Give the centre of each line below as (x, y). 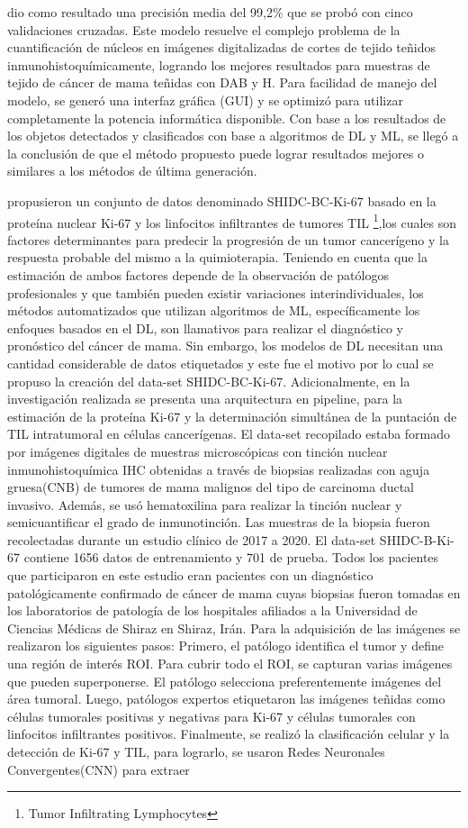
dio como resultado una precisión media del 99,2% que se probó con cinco (210, 12)
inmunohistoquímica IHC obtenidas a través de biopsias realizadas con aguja (219, 469)
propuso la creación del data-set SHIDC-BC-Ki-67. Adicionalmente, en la (209, 381)
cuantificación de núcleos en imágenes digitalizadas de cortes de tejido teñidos (221, 47)
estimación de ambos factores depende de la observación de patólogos (198, 274)
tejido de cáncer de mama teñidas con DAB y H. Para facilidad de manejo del (222, 82)
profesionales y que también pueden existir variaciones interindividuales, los (216, 292)
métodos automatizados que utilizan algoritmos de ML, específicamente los (214, 310)
